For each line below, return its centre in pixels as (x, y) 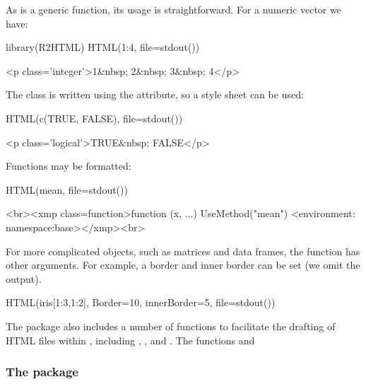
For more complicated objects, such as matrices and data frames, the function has (183, 251)
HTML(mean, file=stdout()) (67, 189)
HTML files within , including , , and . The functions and (130, 340)
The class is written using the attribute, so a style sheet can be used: (155, 94)
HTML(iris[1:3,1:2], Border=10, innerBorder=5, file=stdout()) (141, 302)
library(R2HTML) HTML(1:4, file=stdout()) (103, 47)
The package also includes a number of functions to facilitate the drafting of (171, 326)
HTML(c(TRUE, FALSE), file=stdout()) (94, 118)
